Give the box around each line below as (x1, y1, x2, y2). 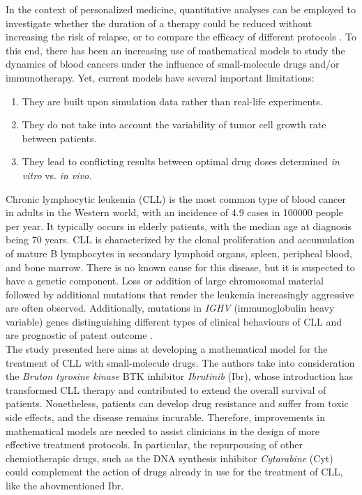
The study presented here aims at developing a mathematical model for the (6, 342, 328, 356)
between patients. (22, 130, 97, 145)
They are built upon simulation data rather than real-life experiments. (22, 93, 323, 108)
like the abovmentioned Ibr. (6, 478, 124, 492)
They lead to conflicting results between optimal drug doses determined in (22, 154, 340, 169)
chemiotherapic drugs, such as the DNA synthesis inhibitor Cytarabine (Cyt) (6, 450, 333, 465)
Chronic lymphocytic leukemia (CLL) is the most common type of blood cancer (6, 191, 346, 206)
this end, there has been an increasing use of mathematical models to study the (6, 43, 345, 57)
